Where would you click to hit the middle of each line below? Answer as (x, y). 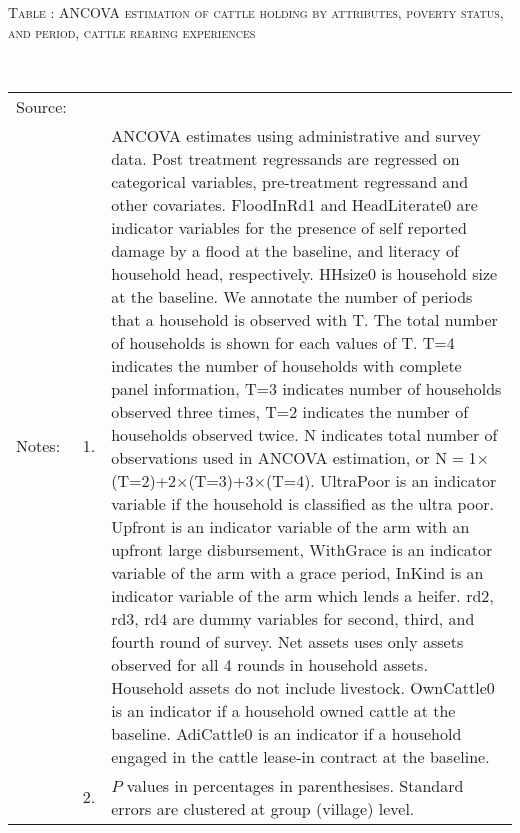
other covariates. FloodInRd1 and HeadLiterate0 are (294, 204)
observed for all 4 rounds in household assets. (269, 664)
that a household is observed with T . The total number (304, 319)
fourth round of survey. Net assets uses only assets (287, 641)
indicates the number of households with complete (286, 365)
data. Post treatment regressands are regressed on (285, 158)
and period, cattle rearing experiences (132, 31)
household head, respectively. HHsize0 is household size (304, 273)
